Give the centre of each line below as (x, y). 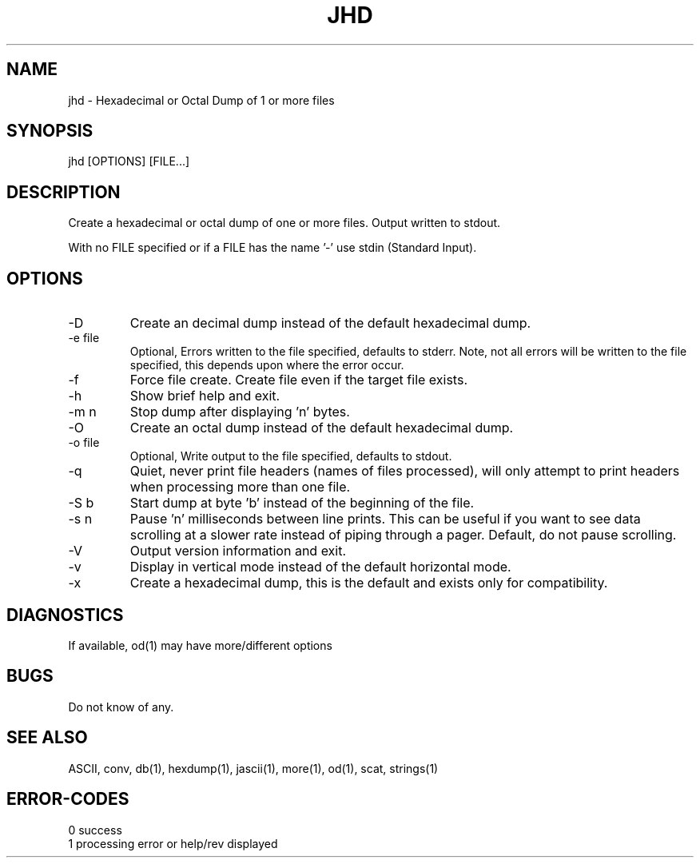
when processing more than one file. (240, 487)
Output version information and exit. (238, 551)
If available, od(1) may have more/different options (200, 645)
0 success (95, 830)
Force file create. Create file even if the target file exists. (298, 380)
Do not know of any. (121, 707)
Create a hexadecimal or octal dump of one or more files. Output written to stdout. (284, 223)
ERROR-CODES (68, 799)
